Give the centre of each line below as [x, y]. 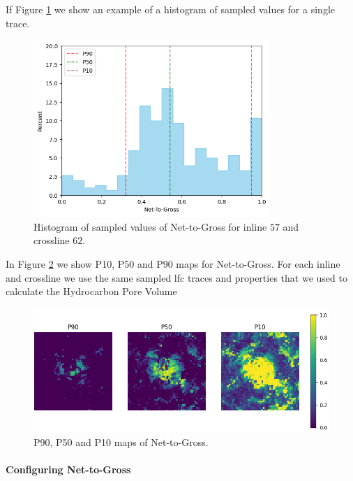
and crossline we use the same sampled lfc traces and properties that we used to [176, 277]
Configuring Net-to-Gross [68, 469]
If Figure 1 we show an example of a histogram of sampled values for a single [170, 9]
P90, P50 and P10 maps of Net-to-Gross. [121, 442]
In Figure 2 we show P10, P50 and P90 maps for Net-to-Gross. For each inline [173, 264]
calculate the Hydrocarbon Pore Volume [91, 291]
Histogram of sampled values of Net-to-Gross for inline [150, 226]
